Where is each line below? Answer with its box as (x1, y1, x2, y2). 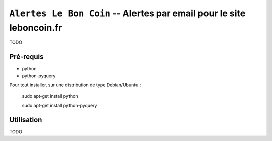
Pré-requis (9, 53, 44, 61)
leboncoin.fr (9, 22, 62, 33)
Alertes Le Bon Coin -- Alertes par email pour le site (9, 8, 246, 19)
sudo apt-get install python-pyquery (22, 102, 97, 108)
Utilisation (9, 115, 42, 124)
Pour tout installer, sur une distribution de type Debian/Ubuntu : (9, 82, 141, 88)
